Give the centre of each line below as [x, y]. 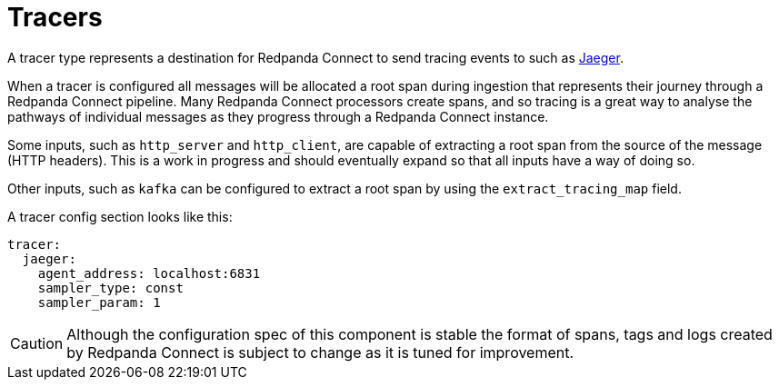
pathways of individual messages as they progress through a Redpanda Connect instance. [278, 116]
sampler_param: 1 [99, 302]
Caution [37, 343]
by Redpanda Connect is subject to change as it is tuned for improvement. [320, 352]
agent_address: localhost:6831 [149, 273]
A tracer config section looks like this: [120, 216]
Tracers [55, 17]
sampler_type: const [110, 288]
